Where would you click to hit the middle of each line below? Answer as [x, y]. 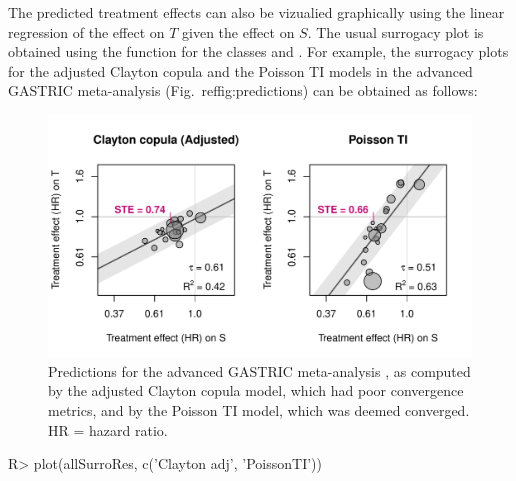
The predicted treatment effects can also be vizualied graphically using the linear [256, 12]
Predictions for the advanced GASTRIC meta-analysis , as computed [259, 370]
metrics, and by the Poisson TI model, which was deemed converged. [259, 409]
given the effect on [238, 31]
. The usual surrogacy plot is [395, 31]
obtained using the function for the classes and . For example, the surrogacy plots [258, 51]
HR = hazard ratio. [108, 429]
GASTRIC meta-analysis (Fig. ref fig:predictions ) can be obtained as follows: [243, 90]
